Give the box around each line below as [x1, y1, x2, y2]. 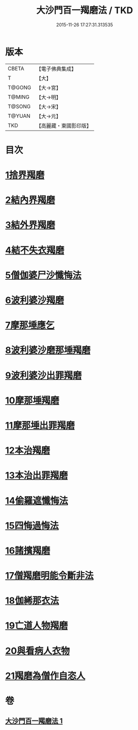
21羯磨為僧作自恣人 [5, 670, 86, 681]
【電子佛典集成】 [36, 65, 77, 72]
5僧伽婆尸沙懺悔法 [5, 269, 82, 281]
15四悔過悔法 [5, 520, 59, 531]
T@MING [8, 93, 30, 100]
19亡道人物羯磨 [5, 620, 68, 631]
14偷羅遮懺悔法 [5, 495, 68, 506]
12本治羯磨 [5, 445, 50, 456]
